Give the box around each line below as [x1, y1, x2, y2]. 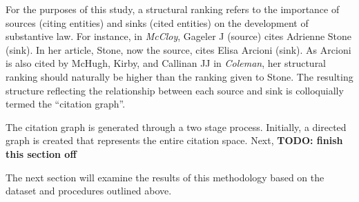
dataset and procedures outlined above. [6, 183, 172, 198]
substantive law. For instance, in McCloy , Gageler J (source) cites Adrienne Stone [6, 29, 352, 43]
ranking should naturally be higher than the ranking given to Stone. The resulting [6, 69, 353, 83]
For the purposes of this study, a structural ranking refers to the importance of [6, 2, 340, 16]
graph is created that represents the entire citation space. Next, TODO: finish [6, 133, 343, 148]
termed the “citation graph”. [6, 97, 126, 111]
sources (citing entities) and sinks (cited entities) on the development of [6, 15, 309, 30]
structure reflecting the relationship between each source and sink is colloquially [6, 83, 344, 97]
